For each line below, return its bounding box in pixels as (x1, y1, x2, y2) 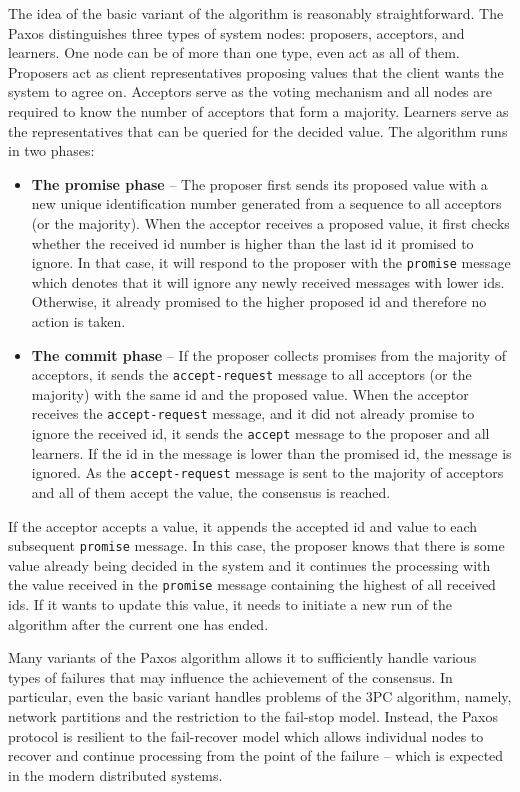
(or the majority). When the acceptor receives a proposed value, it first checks (31, 212, 510, 233)
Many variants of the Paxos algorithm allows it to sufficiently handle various (8, 647, 477, 668)
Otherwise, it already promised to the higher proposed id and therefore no (31, 291, 487, 312)
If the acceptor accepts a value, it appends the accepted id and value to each (8, 515, 478, 536)
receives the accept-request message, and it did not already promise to (31, 403, 475, 424)
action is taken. (31, 310, 126, 331)
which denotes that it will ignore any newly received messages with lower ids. (31, 271, 505, 292)
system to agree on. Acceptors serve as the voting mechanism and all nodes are (8, 81, 492, 102)
